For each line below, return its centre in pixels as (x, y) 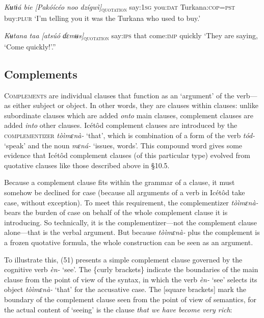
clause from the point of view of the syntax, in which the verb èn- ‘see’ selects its (131, 279)
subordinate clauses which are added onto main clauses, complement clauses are (129, 115)
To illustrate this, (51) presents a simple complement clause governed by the (123, 259)
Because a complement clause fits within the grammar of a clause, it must (120, 182)
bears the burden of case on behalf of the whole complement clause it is (116, 212)
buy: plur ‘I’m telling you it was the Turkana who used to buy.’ (102, 18)
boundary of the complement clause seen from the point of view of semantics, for (130, 299)
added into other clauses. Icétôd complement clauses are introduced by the (121, 125)
